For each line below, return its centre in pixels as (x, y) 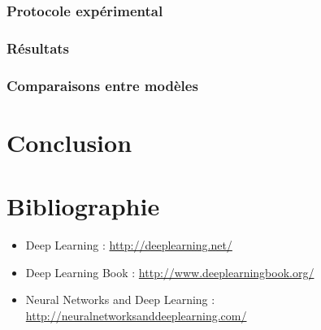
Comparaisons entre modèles (102, 85)
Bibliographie (83, 206)
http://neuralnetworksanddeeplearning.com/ (136, 315)
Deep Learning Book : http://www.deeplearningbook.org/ (170, 272)
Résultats (38, 48)
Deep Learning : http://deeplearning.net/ (129, 245)
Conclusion (69, 142)
